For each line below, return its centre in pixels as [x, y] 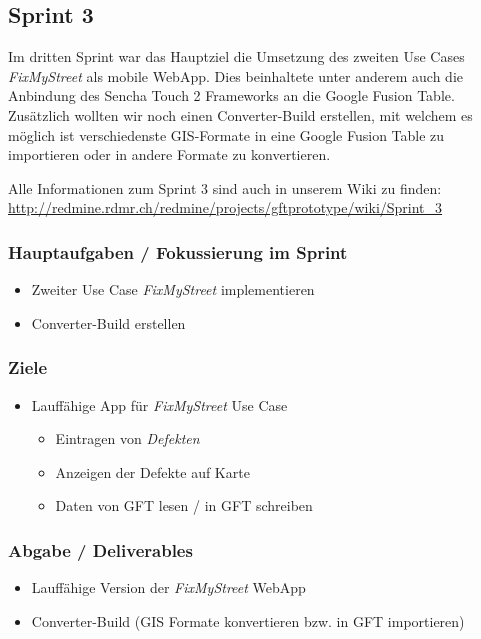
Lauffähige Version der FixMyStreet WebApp [168, 587]
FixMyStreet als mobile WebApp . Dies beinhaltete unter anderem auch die [235, 75]
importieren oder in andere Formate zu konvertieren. [169, 154]
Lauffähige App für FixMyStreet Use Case [159, 404]
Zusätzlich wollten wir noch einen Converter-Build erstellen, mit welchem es [240, 114]
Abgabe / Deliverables [100, 549]
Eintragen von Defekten [127, 438]
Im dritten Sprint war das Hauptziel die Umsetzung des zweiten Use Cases [236, 56]
